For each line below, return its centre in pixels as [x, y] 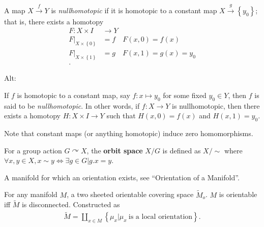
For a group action [33, 150]
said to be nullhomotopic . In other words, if [72, 105]
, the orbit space [115, 150]
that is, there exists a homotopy [54, 21]
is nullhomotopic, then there [216, 105]
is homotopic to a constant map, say [74, 95]
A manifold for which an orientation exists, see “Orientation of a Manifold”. [122, 177]
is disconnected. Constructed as [71, 204]
